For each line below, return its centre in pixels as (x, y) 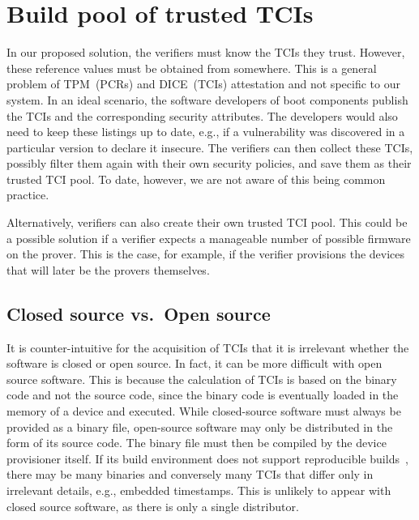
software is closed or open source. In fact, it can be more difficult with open (195, 363)
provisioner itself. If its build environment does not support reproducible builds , (207, 458)
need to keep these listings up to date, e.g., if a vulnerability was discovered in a (206, 132)
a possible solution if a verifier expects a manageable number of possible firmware (209, 238)
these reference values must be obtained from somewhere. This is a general (192, 68)
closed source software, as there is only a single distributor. (153, 506)
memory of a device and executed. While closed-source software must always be (204, 411)
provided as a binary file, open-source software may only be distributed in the (200, 426)
